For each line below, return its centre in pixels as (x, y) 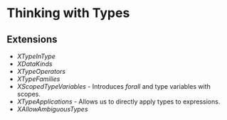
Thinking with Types (68, 13)
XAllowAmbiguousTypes (52, 109)
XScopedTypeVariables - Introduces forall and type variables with (114, 86)
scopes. (28, 94)
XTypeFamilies (38, 79)
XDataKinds (35, 64)
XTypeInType (36, 56)
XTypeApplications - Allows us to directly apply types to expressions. (118, 102)
